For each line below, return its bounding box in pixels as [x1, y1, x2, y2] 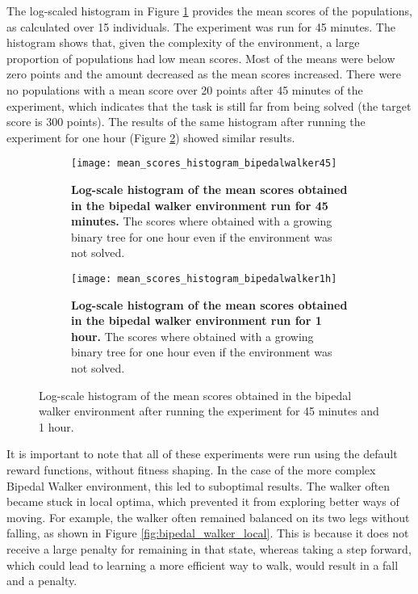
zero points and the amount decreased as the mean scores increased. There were [6, 65, 402, 82]
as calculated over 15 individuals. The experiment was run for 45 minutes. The [6, 18, 395, 35]
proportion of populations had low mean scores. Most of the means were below [6, 49, 395, 66]
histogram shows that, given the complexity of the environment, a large [6, 34, 360, 51]
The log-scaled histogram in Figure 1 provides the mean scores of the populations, [6, 2, 412, 19]
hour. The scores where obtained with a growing [71, 327, 314, 344]
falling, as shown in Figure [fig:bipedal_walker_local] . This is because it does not [6, 524, 409, 541]
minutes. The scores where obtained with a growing [71, 213, 332, 230]
